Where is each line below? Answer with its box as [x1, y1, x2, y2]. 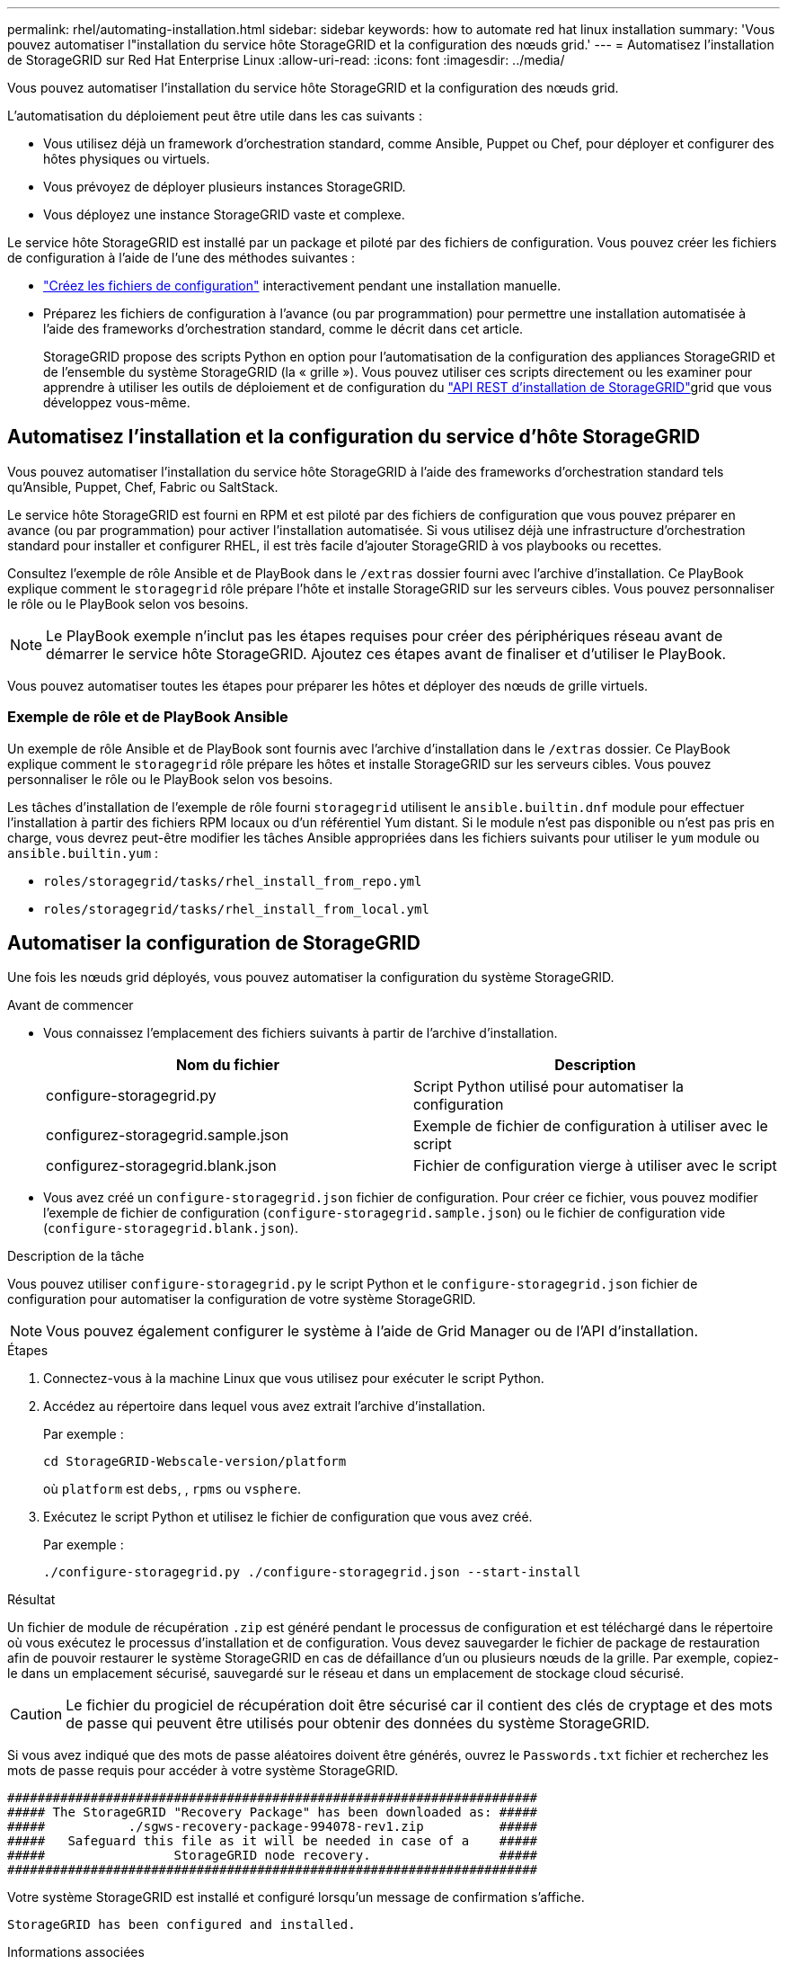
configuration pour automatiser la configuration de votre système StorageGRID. [7, 1291, 476, 1308]
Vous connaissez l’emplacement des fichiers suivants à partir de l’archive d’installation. [43, 1025, 558, 1041]
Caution [10, 1705, 63, 1724]
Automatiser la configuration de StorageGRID [7, 932, 420, 955]
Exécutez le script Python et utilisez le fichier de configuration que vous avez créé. [43, 1509, 533, 1525]
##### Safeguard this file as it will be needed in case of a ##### [7, 1834, 538, 1849]
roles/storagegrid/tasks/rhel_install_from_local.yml [43, 901, 429, 916]
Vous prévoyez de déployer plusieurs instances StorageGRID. [43, 179, 406, 194]
